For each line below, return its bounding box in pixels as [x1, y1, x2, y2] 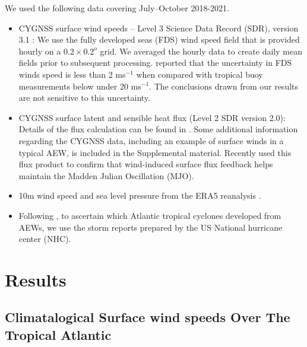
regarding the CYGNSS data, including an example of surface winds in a [18, 134, 284, 147]
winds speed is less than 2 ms [18, 68, 126, 80]
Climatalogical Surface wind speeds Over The [5, 308, 290, 326]
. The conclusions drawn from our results [149, 79, 299, 92]
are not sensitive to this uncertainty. [18, 91, 150, 104]
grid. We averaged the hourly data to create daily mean [100, 44, 302, 57]
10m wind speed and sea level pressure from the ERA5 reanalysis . [18, 189, 261, 202]
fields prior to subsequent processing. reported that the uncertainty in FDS [18, 56, 292, 69]
